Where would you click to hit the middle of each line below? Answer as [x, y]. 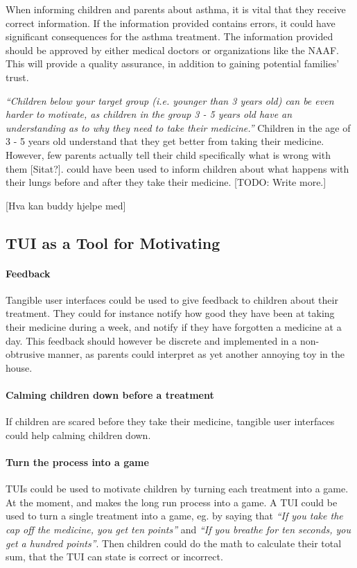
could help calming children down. [78, 434]
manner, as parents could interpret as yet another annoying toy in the [196, 354]
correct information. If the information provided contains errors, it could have [171, 23]
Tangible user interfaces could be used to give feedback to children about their [172, 299]
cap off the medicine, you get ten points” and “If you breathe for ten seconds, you [178, 530]
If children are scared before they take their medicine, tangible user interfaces [170, 421]
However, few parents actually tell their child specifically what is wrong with [168, 154]
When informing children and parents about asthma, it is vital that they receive [176, 9]
